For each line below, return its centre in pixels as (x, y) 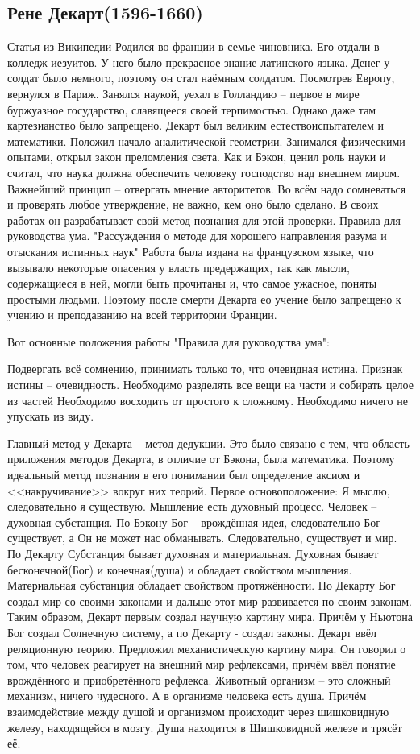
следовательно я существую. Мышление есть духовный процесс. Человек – (192, 506)
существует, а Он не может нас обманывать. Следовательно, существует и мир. (202, 538)
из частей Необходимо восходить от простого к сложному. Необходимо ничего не (208, 400)
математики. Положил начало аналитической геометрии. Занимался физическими (206, 141)
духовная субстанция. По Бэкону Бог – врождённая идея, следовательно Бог (194, 522)
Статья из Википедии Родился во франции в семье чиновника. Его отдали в (193, 46)
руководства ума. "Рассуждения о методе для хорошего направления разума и (197, 236)
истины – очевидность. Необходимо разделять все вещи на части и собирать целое (210, 385)
